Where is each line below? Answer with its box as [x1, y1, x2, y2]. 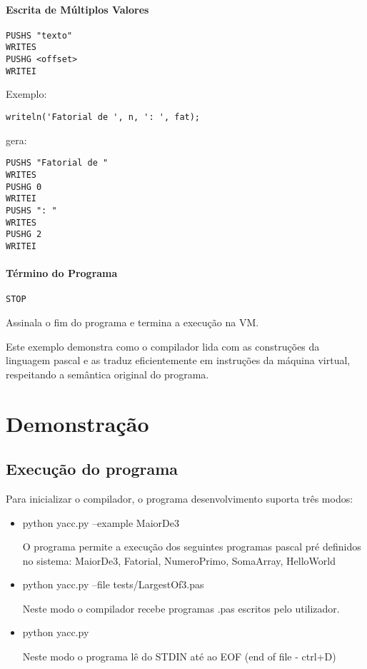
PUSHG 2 [6, 229, 42, 240]
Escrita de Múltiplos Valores [6, 1, 149, 16]
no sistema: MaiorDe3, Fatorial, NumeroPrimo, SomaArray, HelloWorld [22, 553, 336, 568]
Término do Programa [6, 266, 118, 281]
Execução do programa [6, 458, 179, 480]
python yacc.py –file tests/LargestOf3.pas [22, 577, 204, 592]
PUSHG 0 [6, 181, 42, 192]
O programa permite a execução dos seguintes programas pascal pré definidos [22, 539, 361, 554]
